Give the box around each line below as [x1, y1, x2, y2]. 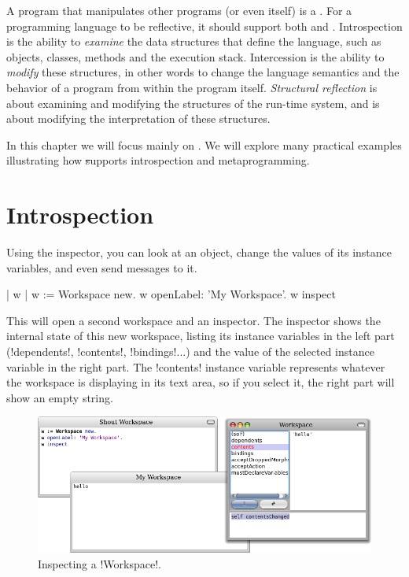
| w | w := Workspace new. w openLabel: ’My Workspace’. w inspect [6, 286, 336, 302]
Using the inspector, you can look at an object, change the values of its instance [6, 244, 392, 261]
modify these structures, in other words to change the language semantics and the [6, 64, 400, 80]
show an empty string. [6, 389, 113, 405]
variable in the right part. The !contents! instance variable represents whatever [6, 358, 385, 375]
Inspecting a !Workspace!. [38, 555, 161, 571]
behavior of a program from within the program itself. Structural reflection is [6, 79, 378, 95]
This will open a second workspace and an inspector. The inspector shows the [6, 312, 381, 328]
